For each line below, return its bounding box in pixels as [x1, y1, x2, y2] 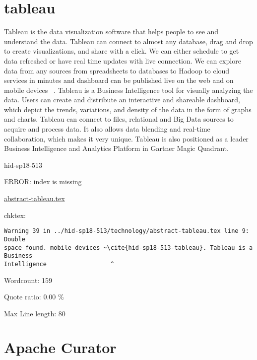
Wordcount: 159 [4, 275, 52, 285]
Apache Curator [4, 337, 117, 358]
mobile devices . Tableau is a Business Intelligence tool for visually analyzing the [4, 84, 253, 95]
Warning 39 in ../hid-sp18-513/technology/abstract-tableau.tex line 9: [4, 227, 249, 235]
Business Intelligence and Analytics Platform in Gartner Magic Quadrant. [4, 143, 229, 153]
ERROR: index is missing [4, 176, 82, 187]
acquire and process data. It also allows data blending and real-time [4, 124, 210, 134]
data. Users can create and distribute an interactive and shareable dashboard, [4, 94, 240, 105]
